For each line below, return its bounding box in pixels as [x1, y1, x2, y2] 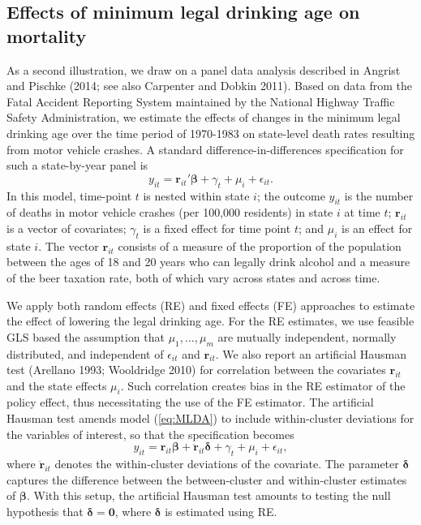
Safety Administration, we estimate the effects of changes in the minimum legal [6, 109, 401, 126]
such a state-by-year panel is [6, 157, 148, 174]
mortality [6, 23, 87, 48]
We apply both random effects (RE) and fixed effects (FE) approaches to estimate [6, 296, 415, 313]
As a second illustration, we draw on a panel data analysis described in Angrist [6, 61, 401, 78]
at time [344, 204, 380, 221]
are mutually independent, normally [217, 328, 397, 345]
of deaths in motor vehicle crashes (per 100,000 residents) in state [6, 204, 333, 221]
